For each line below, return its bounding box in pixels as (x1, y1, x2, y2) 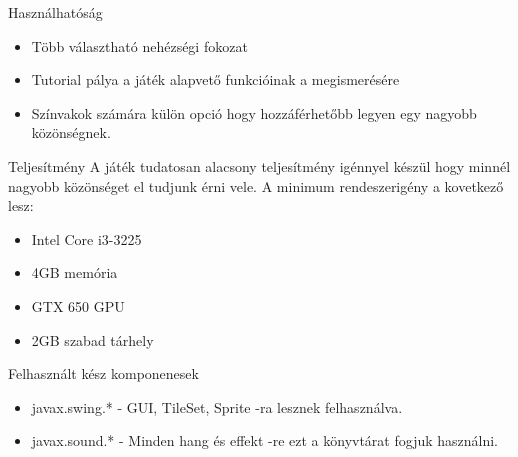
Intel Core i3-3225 (31, 228, 142, 249)
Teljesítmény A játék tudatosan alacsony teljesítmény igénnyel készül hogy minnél (8, 155, 511, 176)
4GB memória (31, 262, 118, 283)
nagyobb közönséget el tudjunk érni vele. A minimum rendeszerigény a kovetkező (8, 175, 504, 196)
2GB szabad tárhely (31, 329, 154, 350)
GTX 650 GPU (31, 295, 125, 316)
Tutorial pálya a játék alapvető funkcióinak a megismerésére (31, 69, 400, 90)
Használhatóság (8, 2, 103, 22)
